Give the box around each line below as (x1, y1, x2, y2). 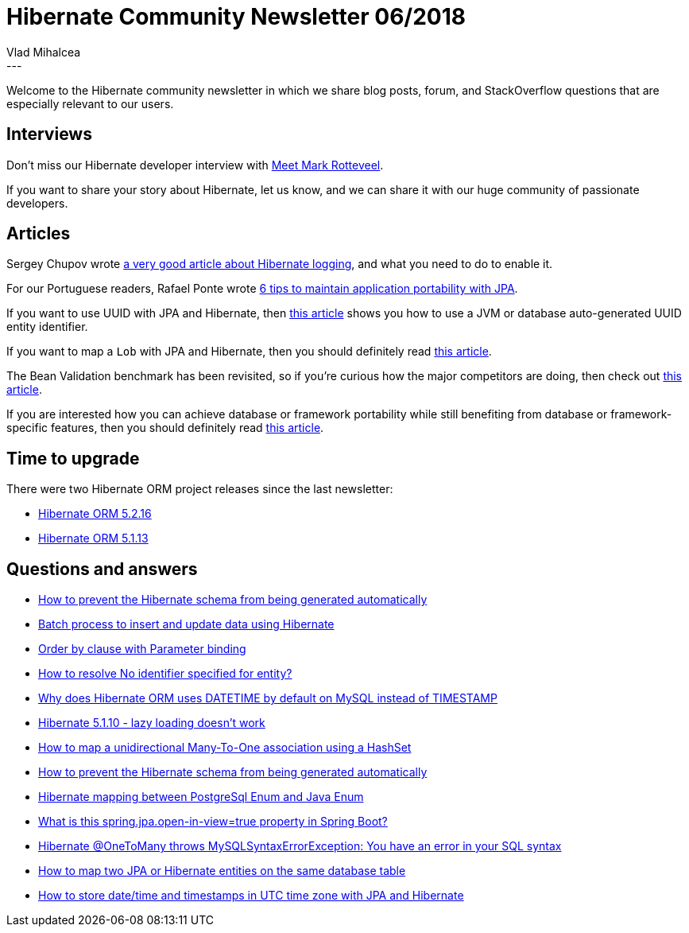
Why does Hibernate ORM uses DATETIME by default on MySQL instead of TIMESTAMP (38, 691, 497, 706)
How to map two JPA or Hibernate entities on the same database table (38, 864, 406, 878)
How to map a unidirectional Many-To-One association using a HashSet (38, 741, 412, 755)
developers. (6, 196, 68, 210)
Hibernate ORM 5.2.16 (38, 507, 152, 521)
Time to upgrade (6, 448, 140, 468)
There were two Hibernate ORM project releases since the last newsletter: (6, 482, 393, 496)
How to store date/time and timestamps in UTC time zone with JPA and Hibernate (38, 888, 464, 903)
